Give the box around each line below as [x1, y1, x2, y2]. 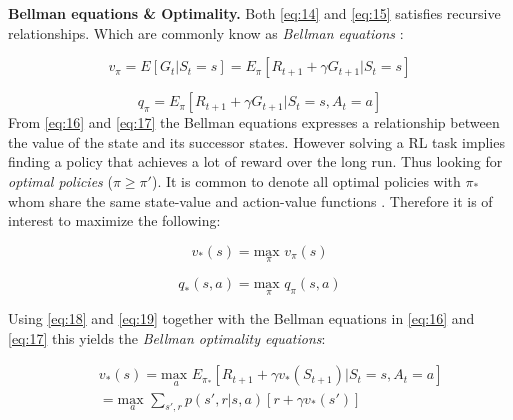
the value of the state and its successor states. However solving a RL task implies [8, 131, 505, 152]
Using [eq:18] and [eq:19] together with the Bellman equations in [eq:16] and [8, 308, 475, 329]
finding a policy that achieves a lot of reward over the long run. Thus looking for [8, 151, 503, 172]
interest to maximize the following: [8, 210, 221, 231]
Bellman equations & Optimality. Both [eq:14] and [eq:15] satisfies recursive [8, 3, 501, 23]
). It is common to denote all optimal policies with [151, 170, 461, 191]
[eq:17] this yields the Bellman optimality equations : [8, 327, 326, 348]
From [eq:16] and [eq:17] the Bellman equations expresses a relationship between [8, 112, 500, 133]
